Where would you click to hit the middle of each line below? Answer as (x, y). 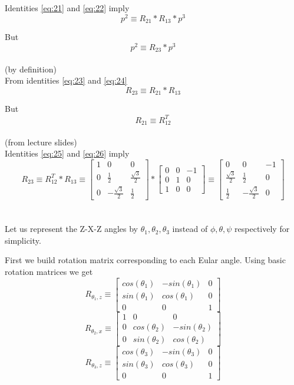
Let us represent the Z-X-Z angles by (72, 229)
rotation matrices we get (49, 271)
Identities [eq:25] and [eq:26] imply (67, 153)
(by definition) (31, 69)
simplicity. (23, 240)
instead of (190, 229)
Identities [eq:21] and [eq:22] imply (67, 8)
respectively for (262, 229)
